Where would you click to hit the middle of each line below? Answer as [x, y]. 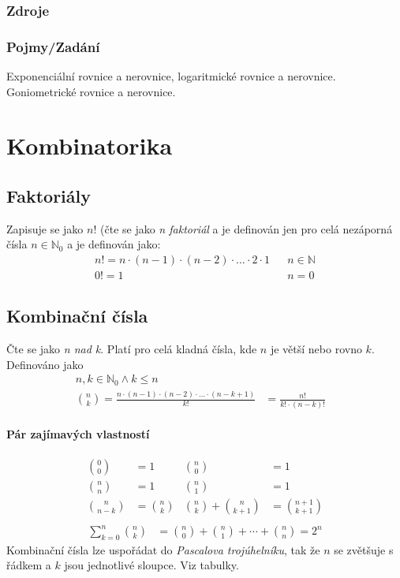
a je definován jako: [114, 244]
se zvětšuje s [364, 549]
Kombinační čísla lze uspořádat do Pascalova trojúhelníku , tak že [163, 549]
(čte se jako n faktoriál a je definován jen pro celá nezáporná [247, 228]
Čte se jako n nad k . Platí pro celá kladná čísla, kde [132, 349]
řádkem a [29, 565]
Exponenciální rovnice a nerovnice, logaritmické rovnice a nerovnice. [171, 76]
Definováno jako [45, 364]
